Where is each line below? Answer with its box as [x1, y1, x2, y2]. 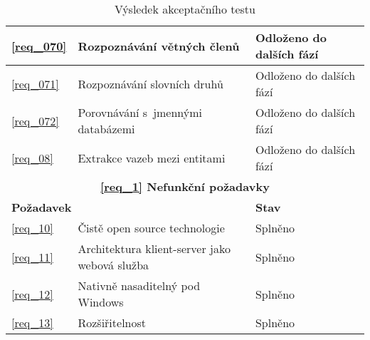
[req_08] [11, 149, 53, 166]
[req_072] [11, 112, 59, 129]
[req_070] [11, 37, 67, 54]
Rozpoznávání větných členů [78, 37, 240, 54]
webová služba [78, 257, 149, 273]
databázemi [78, 120, 135, 137]
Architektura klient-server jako [78, 240, 231, 257]
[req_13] [11, 314, 53, 331]
